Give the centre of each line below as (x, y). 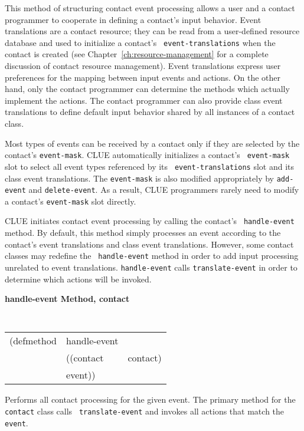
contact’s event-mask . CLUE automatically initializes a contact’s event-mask (147, 155)
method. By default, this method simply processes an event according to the (143, 233)
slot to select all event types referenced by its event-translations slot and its (150, 166)
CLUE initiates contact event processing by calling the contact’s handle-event (150, 221)
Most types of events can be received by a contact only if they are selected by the (152, 143)
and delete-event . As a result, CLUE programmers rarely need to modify (164, 190)
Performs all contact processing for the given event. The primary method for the (150, 399)
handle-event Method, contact (67, 299)
